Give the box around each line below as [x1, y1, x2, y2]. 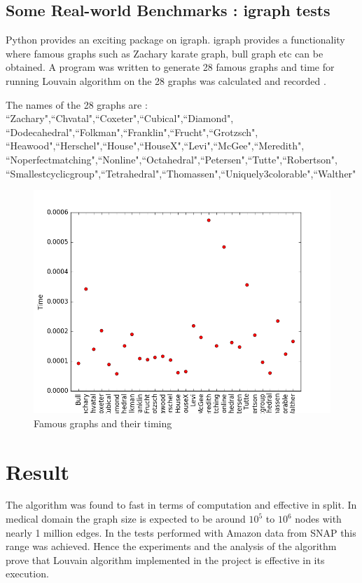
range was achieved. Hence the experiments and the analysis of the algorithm [6, 539, 337, 554]
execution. [6, 566, 49, 581]
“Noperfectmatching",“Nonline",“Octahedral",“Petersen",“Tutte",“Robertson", [6, 152, 337, 166]
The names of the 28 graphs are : [6, 97, 148, 112]
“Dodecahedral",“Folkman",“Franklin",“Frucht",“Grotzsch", [6, 124, 258, 139]
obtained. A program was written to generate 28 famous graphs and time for [6, 60, 335, 74]
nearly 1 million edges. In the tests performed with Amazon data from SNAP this [6, 525, 356, 540]
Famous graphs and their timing [34, 415, 172, 430]
